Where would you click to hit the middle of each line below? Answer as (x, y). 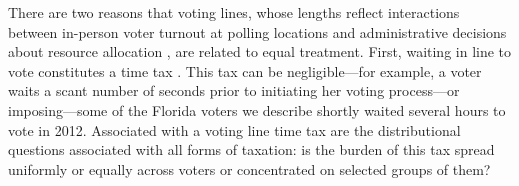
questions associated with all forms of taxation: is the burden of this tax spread (251, 149)
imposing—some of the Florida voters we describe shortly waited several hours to (257, 109)
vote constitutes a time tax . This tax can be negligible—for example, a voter (245, 70)
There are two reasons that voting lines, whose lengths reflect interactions (234, 12)
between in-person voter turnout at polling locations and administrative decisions (257, 31)
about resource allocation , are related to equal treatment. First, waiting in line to (260, 51)
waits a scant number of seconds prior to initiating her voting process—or (234, 90)
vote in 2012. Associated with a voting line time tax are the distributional (234, 129)
